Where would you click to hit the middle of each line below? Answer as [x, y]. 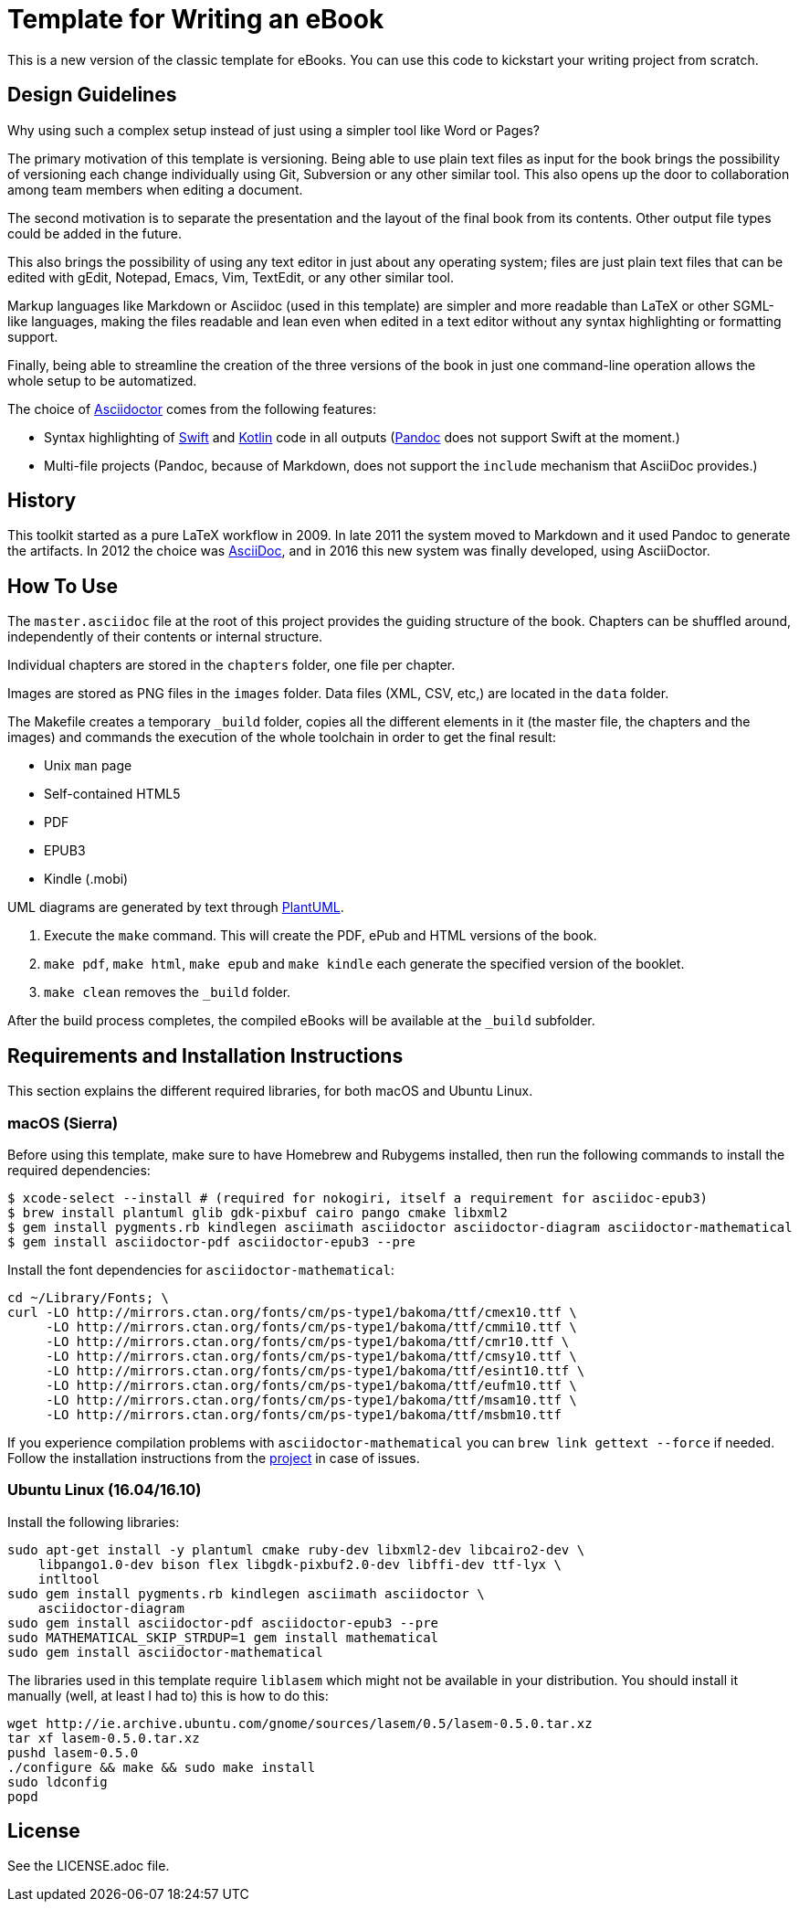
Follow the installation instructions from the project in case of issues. [214, 1458]
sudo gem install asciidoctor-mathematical [165, 1652]
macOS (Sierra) [63, 1123]
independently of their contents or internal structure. [165, 637]
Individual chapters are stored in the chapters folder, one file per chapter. [231, 665]
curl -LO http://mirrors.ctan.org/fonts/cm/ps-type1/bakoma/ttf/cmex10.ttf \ [292, 1312]
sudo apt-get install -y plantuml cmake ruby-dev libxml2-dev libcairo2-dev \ [296, 1549]
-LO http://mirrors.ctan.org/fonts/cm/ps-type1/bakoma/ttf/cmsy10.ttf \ [311, 1356]
